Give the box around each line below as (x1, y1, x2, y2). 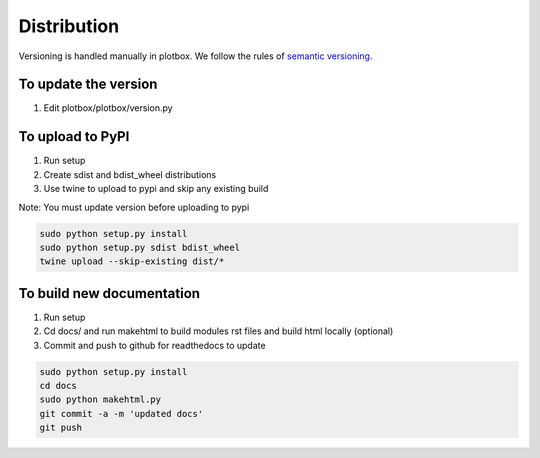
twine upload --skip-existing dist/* (39, 256, 225, 267)
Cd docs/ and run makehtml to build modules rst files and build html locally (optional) (43, 325, 394, 337)
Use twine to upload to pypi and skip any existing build (43, 183, 269, 195)
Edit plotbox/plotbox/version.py (43, 102, 174, 114)
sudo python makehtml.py (39, 394, 162, 405)
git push (39, 422, 83, 434)
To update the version (18, 76, 158, 93)
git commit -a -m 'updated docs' (39, 408, 204, 419)
